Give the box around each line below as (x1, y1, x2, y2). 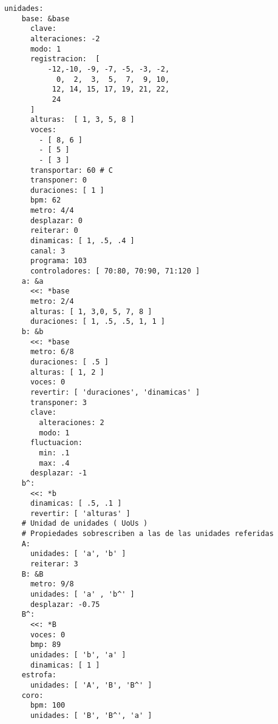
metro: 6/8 (30, 347, 74, 357)
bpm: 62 (30, 196, 61, 205)
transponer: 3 (30, 398, 87, 407)
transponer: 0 (30, 176, 87, 185)
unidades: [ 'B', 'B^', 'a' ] (30, 711, 152, 720)
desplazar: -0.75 (30, 600, 100, 609)
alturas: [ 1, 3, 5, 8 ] (30, 115, 135, 124)
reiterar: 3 (30, 560, 78, 569)
